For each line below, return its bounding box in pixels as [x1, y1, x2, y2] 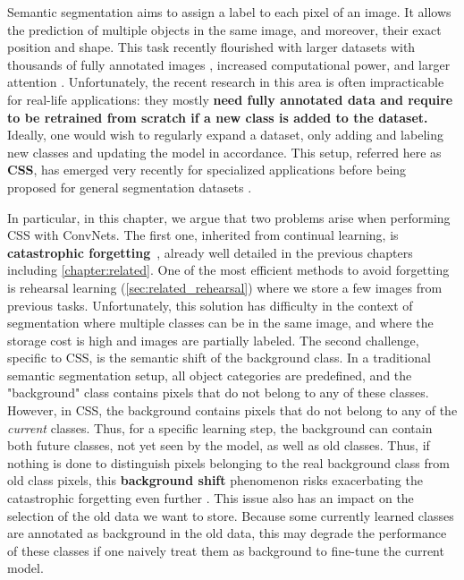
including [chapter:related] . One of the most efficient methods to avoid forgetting [7, 260, 450, 279]
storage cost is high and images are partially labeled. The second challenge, [7, 330, 419, 349]
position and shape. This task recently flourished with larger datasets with [7, 38, 416, 56]
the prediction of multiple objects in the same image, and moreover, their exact [7, 20, 442, 38]
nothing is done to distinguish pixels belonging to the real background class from [7, 453, 450, 472]
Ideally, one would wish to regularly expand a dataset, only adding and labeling [7, 125, 443, 144]
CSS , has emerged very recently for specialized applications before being [7, 160, 407, 179]
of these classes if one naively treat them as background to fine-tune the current [7, 541, 444, 559]
